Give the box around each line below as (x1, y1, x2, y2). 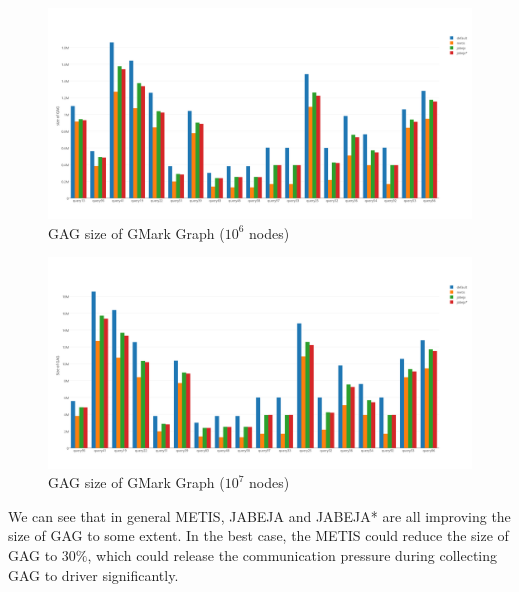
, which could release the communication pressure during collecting (87, 544, 498, 565)
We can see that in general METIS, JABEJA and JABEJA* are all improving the (8, 505, 511, 526)
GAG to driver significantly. (8, 564, 179, 585)
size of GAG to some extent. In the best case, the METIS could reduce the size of (8, 525, 509, 546)
